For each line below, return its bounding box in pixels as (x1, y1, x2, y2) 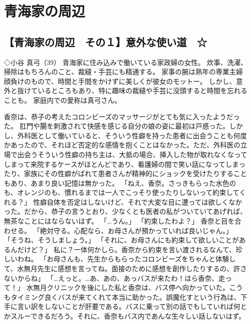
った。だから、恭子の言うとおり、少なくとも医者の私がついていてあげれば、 (4, 206, 247, 216)
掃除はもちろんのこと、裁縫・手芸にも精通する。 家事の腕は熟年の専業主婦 (4, 66, 243, 77)
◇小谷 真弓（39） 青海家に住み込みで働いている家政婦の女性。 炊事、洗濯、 (4, 57, 248, 67)
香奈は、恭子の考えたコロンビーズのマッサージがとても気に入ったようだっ (4, 111, 240, 121)
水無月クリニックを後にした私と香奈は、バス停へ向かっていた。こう (26, 282, 243, 292)
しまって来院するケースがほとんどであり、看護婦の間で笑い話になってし (4, 159, 232, 169)
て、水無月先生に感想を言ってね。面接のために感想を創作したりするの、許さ (4, 263, 247, 274)
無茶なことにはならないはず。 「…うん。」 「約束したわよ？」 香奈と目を (4, 216, 235, 226)
